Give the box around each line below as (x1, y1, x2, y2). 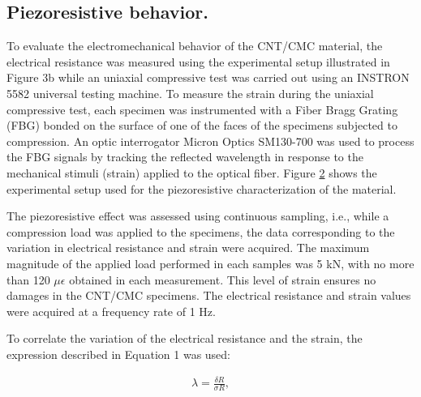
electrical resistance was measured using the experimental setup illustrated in (6, 53, 390, 70)
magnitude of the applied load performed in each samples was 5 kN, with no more (6, 254, 415, 271)
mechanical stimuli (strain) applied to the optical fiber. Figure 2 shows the (6, 164, 377, 181)
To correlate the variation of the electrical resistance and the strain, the (6, 330, 363, 347)
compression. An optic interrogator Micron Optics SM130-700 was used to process (6, 132, 415, 149)
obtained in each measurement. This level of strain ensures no (69, 271, 376, 288)
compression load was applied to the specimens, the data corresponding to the (6, 223, 395, 240)
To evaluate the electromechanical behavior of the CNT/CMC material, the (6, 37, 383, 54)
